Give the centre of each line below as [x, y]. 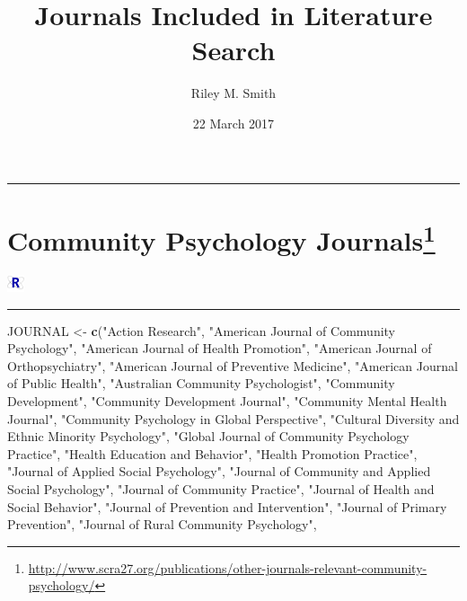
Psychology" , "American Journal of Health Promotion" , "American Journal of [220, 348]
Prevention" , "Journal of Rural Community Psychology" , [162, 524]
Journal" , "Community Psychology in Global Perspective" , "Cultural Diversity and [233, 418]
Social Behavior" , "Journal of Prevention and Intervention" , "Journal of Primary [227, 506]
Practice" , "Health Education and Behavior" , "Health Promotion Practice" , [212, 453]
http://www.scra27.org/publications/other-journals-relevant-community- [228, 567]
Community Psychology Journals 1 [221, 238]
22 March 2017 [233, 123]
